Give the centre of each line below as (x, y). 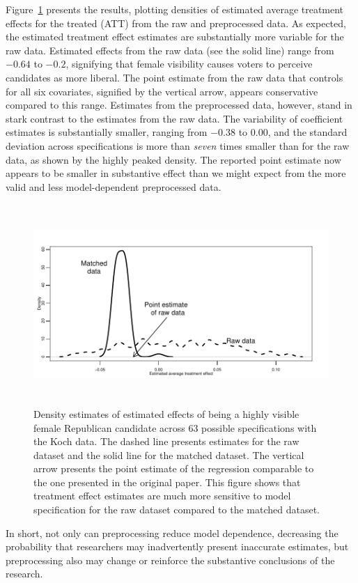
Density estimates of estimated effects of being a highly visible (166, 413)
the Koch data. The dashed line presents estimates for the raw (166, 441)
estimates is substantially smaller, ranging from (107, 132)
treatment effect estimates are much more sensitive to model (162, 496)
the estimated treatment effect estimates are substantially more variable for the (175, 37)
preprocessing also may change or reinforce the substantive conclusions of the (170, 560)
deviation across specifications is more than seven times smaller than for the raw (178, 145)
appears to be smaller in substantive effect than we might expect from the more (176, 173)
